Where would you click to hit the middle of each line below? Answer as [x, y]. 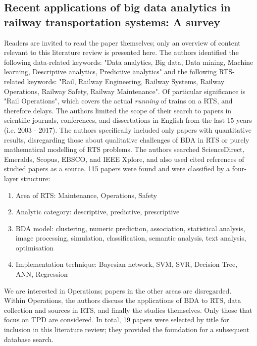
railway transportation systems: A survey [112, 22]
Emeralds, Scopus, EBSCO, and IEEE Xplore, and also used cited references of [124, 159]
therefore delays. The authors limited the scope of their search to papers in [118, 110]
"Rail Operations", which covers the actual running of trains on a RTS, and [118, 101]
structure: [35, 178]
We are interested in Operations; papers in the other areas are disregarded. [118, 290]
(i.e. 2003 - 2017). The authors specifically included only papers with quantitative [128, 129]
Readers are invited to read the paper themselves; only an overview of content [122, 42]
